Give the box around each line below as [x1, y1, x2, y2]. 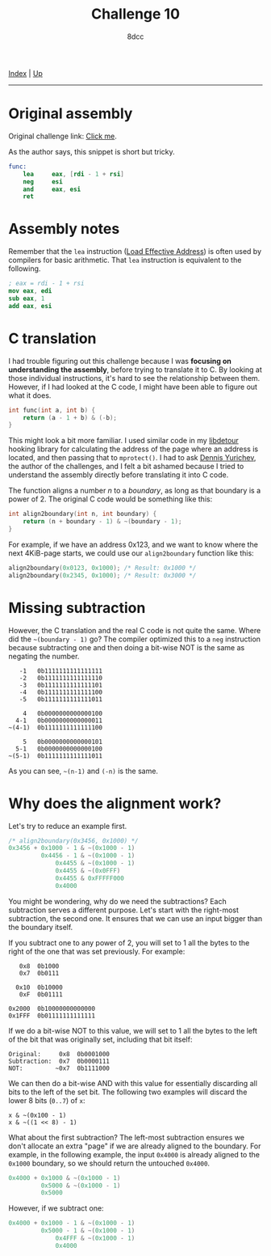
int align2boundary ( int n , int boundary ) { [8, 510, 157, 518]
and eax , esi [23, 185, 81, 193]
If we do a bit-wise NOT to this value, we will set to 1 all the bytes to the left [8, 1026, 258, 1035]
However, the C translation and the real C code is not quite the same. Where [8, 625, 261, 635]
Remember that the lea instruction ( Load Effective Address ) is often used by [8, 247, 262, 256]
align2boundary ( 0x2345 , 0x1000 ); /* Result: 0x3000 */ [8, 571, 197, 579]
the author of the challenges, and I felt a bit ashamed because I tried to [8, 462, 244, 472]
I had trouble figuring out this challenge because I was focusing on [8, 356, 231, 366]
